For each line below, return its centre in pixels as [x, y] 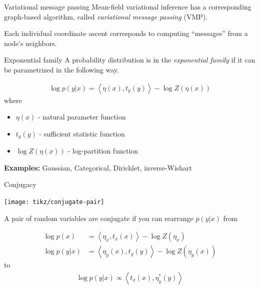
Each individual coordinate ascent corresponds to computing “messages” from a [126, 33]
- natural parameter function [82, 117]
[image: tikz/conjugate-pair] [54, 202]
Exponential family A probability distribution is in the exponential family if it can [130, 60]
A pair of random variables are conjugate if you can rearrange [99, 218]
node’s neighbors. [30, 43]
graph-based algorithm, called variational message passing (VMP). [106, 16]
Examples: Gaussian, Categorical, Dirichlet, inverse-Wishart [98, 167]
